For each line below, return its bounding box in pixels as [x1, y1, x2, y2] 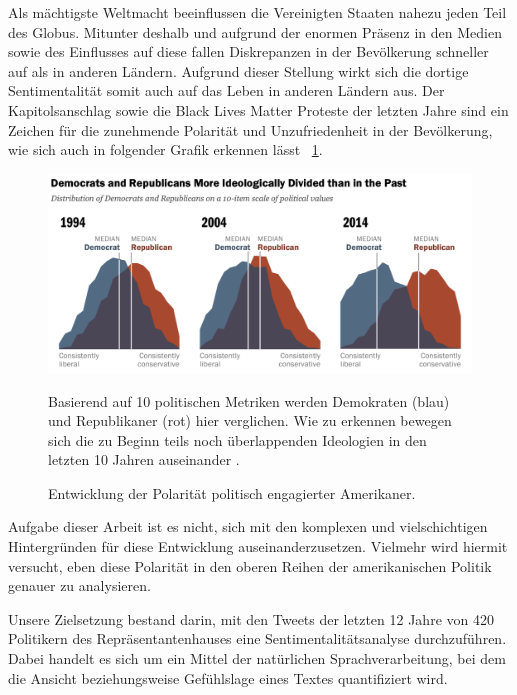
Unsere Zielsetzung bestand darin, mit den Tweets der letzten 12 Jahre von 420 [8, 608, 494, 629]
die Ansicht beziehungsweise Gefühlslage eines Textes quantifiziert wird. [8, 667, 448, 688]
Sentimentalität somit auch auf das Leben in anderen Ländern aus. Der [8, 80, 445, 101]
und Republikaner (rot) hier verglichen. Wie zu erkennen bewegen [48, 410, 452, 431]
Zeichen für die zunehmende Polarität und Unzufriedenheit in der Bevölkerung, [8, 119, 493, 140]
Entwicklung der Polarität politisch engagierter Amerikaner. [48, 482, 416, 503]
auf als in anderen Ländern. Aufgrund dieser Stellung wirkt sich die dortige [8, 60, 469, 81]
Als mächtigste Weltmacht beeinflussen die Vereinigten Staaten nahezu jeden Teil [8, 2, 507, 22]
